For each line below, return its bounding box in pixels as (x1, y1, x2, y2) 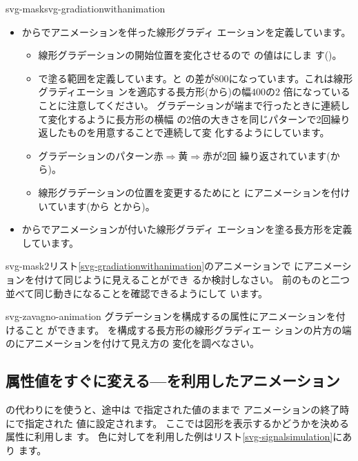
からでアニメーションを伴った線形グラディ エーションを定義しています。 (21, 24, 351, 39)
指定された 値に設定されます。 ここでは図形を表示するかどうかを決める (24, 415, 349, 430)
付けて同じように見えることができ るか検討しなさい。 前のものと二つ (34, 272, 350, 286)
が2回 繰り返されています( (212, 148, 330, 162)
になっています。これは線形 (228, 70, 353, 85)
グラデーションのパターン (38, 148, 154, 162)
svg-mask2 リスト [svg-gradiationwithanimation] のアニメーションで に (6, 258, 304, 273)
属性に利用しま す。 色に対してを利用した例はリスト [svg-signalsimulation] (6, 429, 333, 444)
